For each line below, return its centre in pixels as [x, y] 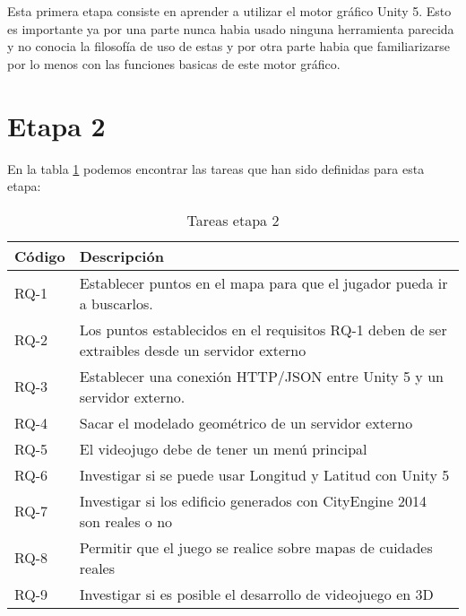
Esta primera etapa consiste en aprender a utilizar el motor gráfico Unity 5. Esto [229, 11]
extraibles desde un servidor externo [193, 350]
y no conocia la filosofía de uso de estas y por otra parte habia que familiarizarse [229, 46]
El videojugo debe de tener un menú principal [223, 448]
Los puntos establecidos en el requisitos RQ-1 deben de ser [263, 329]
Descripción [121, 256]
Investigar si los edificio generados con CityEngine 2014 [253, 500]
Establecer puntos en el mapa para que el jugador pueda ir [263, 282]
